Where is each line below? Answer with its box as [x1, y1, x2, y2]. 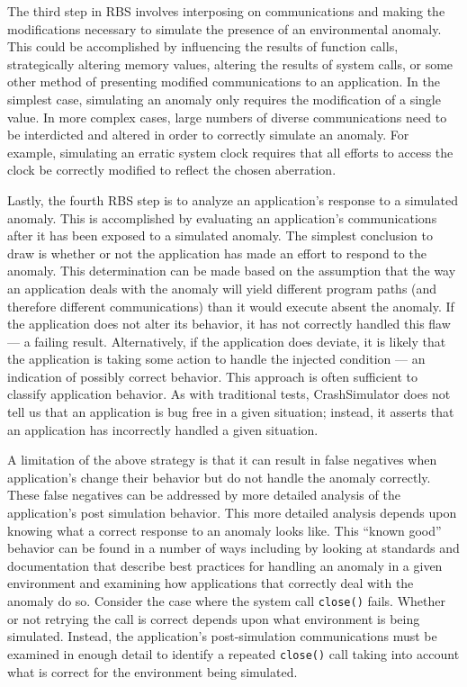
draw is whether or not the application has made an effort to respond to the [7, 243, 427, 262]
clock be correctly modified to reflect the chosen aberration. [7, 160, 337, 179]
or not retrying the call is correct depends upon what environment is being [7, 609, 420, 628]
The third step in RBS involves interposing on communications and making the [7, 2, 445, 20]
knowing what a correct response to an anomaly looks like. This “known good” [7, 520, 442, 539]
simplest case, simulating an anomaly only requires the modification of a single [7, 89, 441, 108]
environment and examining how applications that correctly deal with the [7, 574, 414, 592]
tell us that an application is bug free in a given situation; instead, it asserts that [7, 402, 454, 421]
